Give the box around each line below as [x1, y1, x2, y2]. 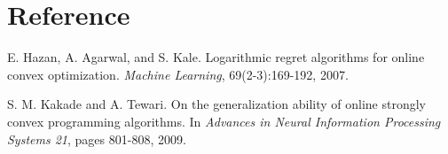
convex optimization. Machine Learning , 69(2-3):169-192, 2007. [7, 65, 349, 83]
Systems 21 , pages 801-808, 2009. [7, 129, 186, 148]
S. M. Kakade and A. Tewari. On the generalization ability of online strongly [7, 95, 426, 113]
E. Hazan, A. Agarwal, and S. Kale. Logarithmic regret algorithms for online [7, 48, 425, 66]
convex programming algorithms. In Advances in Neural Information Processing [7, 112, 441, 130]
